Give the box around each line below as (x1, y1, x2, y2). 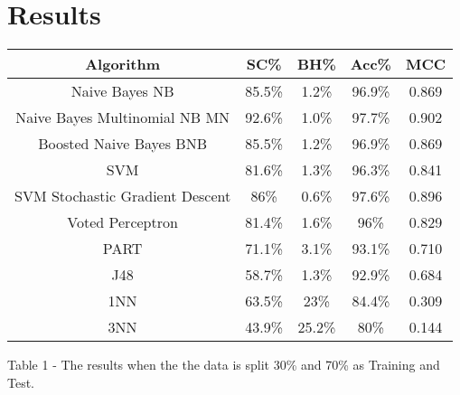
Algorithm (85, 53, 161, 75)
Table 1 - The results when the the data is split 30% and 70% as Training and (7, 355, 440, 374)
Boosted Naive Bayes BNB (38, 133, 207, 155)
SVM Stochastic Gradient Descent (14, 185, 231, 207)
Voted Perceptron (67, 212, 178, 233)
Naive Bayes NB (70, 80, 174, 102)
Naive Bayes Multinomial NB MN (15, 107, 230, 128)
